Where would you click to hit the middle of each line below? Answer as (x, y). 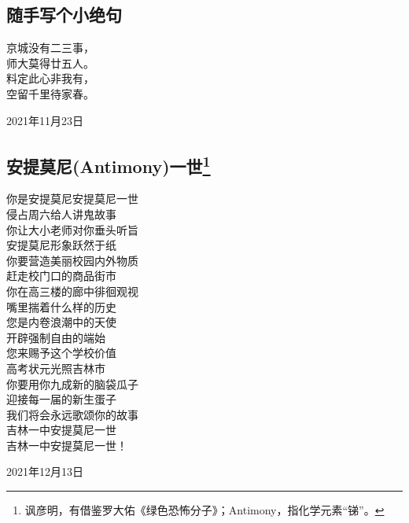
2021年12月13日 (45, 471)
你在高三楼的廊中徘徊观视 (72, 291)
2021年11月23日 (45, 120)
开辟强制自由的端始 (56, 337)
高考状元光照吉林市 (56, 368)
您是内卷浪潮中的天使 (61, 322)
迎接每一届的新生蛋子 (61, 399)
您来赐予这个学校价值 (61, 353)
